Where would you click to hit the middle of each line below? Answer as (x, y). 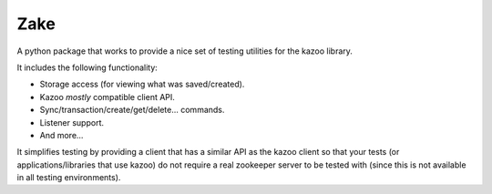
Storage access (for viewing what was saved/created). (142, 84)
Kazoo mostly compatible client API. (107, 97)
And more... (61, 135)
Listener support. (72, 122)
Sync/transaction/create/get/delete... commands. (132, 110)
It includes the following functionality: (87, 67)
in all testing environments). (69, 178)
